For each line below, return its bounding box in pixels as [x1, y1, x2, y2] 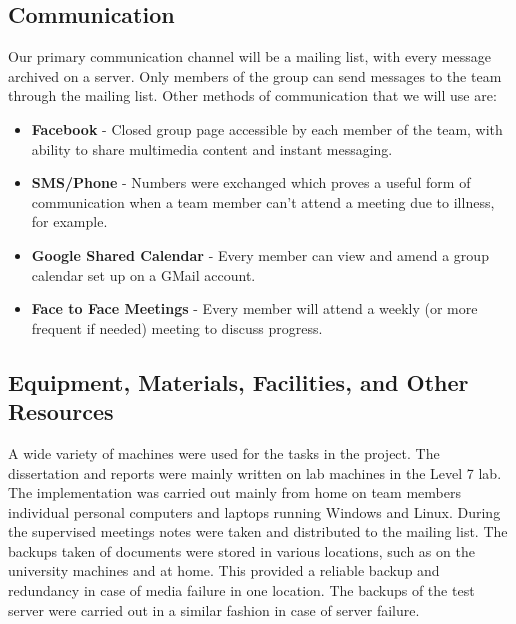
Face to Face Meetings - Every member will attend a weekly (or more [31, 298, 478, 319]
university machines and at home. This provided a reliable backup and [8, 560, 440, 581]
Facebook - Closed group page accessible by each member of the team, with [31, 118, 503, 139]
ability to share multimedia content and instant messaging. [31, 138, 393, 159]
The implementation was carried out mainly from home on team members [8, 482, 461, 503]
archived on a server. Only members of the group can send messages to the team [8, 65, 502, 86]
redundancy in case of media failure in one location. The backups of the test [8, 580, 475, 601]
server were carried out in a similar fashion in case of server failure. [8, 599, 420, 620]
